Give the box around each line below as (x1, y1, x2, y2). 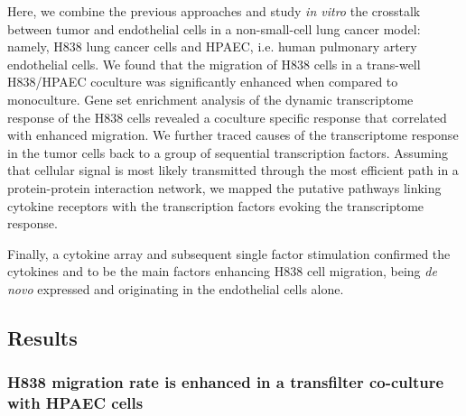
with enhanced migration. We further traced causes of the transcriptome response (7, 125, 459, 144)
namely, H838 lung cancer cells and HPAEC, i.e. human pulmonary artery (7, 37, 417, 56)
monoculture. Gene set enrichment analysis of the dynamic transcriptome (7, 89, 414, 108)
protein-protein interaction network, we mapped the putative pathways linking (7, 178, 442, 197)
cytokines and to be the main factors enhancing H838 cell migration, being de (7, 262, 437, 281)
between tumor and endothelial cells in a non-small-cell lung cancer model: (7, 19, 421, 38)
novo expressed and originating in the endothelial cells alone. (7, 279, 344, 298)
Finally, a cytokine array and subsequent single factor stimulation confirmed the (7, 244, 451, 263)
